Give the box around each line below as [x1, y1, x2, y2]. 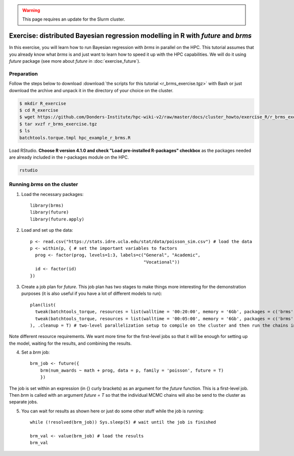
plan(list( [30, 302, 56, 308]
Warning [22, 7, 40, 13]
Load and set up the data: [21, 227, 73, 233]
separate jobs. [9, 399, 38, 405]
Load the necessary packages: [21, 191, 84, 197]
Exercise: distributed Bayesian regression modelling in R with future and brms [9, 32, 252, 40]
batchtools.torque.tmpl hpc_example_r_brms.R [19, 135, 131, 141]
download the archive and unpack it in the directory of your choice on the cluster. [9, 87, 173, 93]
